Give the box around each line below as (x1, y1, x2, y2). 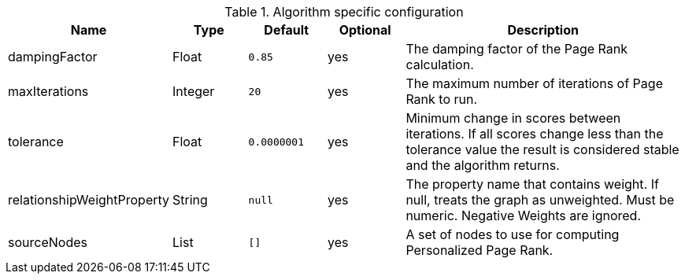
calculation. (405, 57, 474, 72)
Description (507, 22, 579, 38)
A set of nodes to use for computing (405, 227, 620, 242)
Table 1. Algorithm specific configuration (224, 4, 464, 20)
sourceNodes (8, 234, 87, 250)
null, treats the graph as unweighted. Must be (405, 192, 675, 208)
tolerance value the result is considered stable (405, 142, 679, 157)
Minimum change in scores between (405, 110, 621, 126)
